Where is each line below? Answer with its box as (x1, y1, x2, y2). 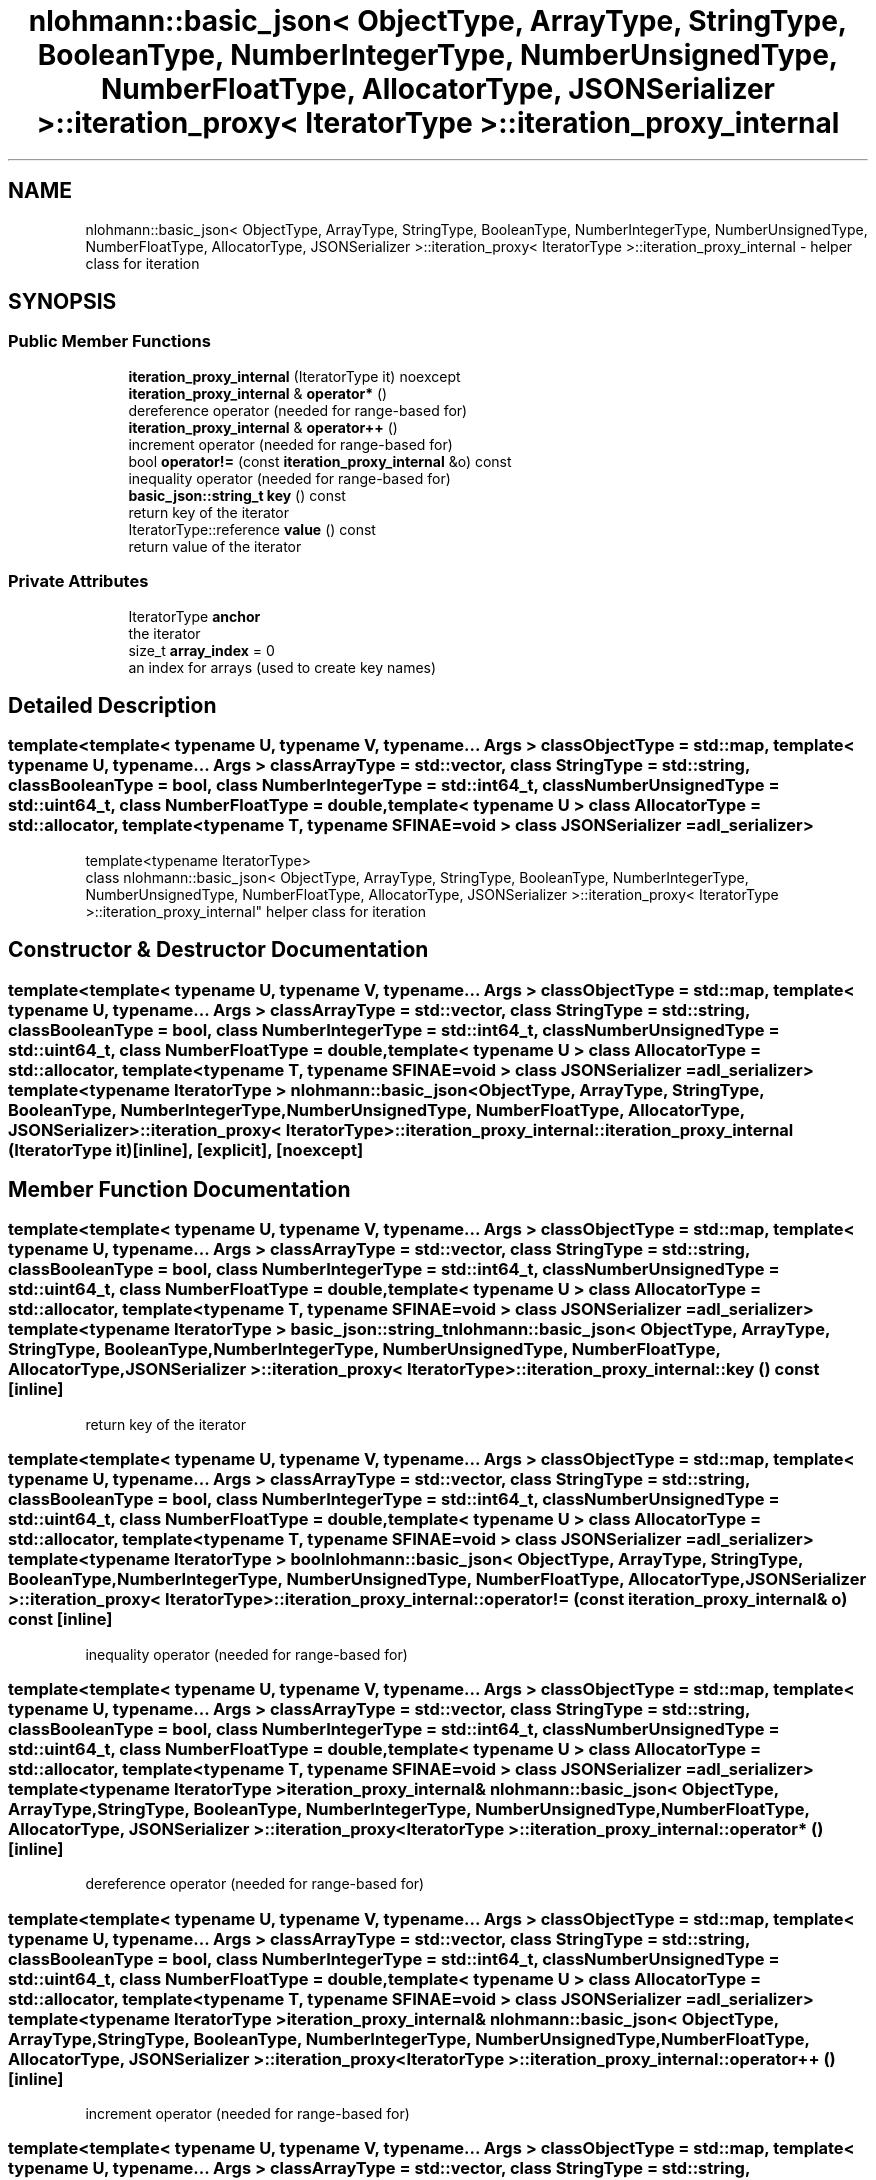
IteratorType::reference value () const (128, 520, 376, 538)
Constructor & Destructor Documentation (8, 937, 429, 963)
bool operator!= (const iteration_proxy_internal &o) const (128, 452, 512, 470)
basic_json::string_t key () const (128, 486, 346, 504)
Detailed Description (8, 692, 217, 718)
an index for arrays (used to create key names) (128, 658, 437, 676)
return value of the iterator (128, 537, 302, 555)
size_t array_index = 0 (128, 641, 275, 659)
